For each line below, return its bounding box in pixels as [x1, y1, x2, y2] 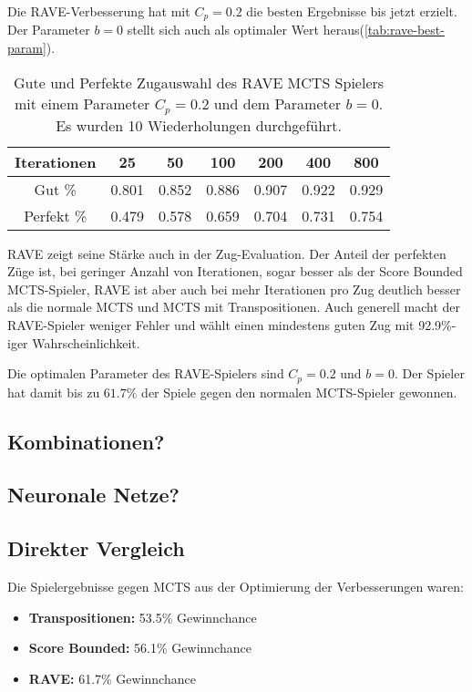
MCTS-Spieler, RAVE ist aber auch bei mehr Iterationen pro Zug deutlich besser [7, 279, 461, 298]
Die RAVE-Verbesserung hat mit [7, 2, 190, 20]
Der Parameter [7, 20, 90, 39]
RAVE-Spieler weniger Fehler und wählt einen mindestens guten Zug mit [7, 315, 415, 334]
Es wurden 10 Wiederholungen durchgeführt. [56, 114, 343, 136]
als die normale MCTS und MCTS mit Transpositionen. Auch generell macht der [7, 297, 460, 316]
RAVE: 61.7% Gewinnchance [28, 668, 196, 687]
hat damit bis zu [7, 382, 100, 401]
